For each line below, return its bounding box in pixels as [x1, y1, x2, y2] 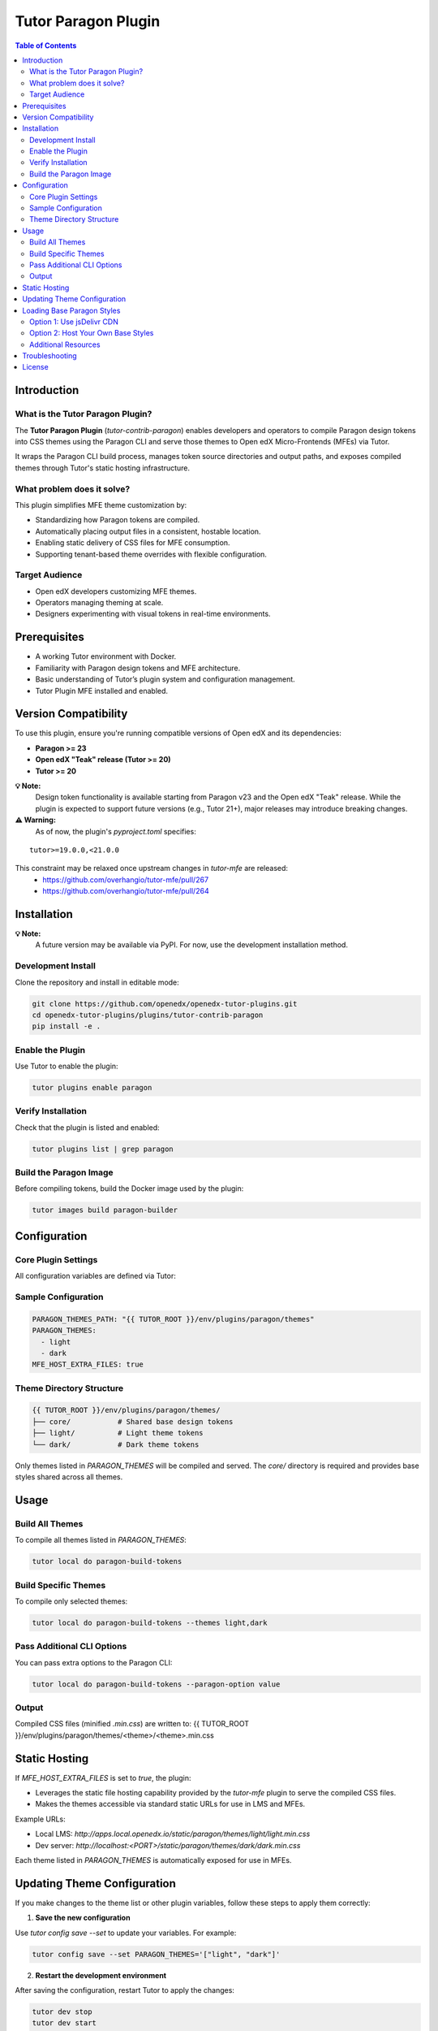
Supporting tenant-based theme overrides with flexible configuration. [35, 549, 268, 559]
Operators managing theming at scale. [35, 598, 164, 608]
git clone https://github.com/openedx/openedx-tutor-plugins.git [32, 999, 298, 1008]
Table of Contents [15, 41, 77, 50]
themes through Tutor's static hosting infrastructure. [15, 463, 191, 473]
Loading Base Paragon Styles [22, 305, 121, 315]
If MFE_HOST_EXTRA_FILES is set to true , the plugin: [15, 1773, 191, 1782]
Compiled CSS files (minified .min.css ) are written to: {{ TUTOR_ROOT [15, 1719, 249, 1729]
